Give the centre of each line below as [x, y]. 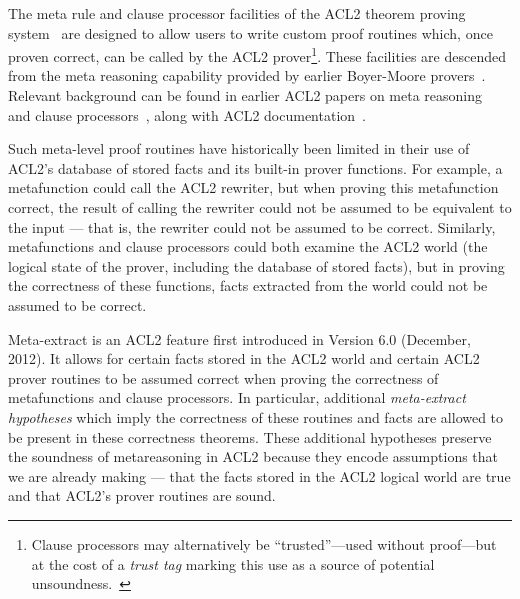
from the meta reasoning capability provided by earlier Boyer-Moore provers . [247, 75]
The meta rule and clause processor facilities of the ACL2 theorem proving [237, 13]
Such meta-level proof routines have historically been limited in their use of [239, 148]
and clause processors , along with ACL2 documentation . [187, 114]
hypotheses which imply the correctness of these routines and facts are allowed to [256, 416]
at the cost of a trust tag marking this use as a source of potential [233, 563]
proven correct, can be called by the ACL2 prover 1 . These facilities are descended [257, 54]
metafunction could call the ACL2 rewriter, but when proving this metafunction [253, 187]
